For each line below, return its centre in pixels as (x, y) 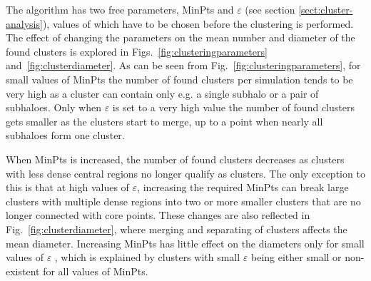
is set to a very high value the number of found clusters (233, 107)
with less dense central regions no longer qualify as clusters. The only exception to (185, 173)
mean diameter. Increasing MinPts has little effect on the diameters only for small (185, 243)
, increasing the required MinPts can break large (243, 187)
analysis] (24, 23)
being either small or (296, 257)
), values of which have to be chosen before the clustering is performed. (198, 23)
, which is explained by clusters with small (147, 257)
